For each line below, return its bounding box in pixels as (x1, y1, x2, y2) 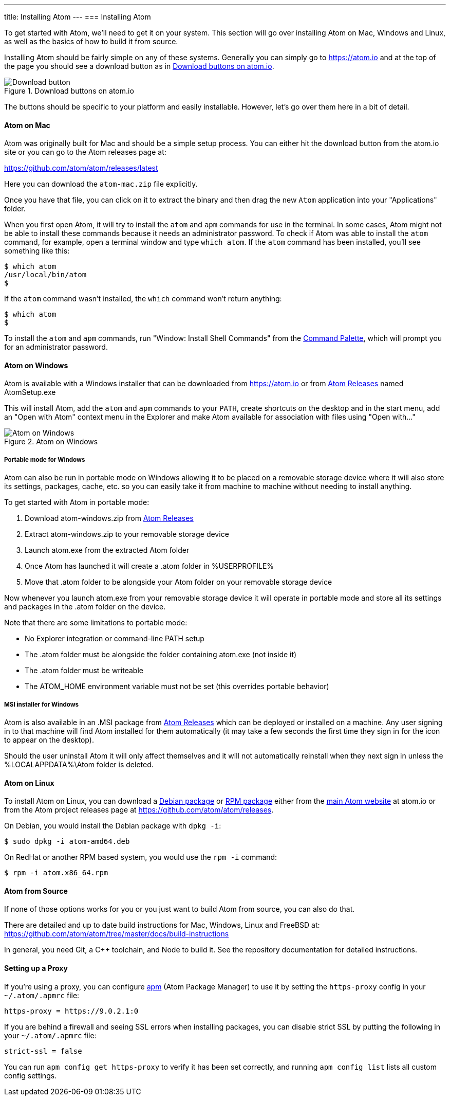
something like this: (4, 246, 70, 256)
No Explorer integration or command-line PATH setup (25, 634, 204, 643)
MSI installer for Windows (4, 700, 79, 708)
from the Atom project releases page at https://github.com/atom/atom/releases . (4, 805, 274, 815)
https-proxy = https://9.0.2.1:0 (4, 1006, 139, 1015)
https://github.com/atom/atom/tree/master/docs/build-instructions (4, 929, 229, 939)
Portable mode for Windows (4, 456, 85, 463)
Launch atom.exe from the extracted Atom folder (25, 546, 190, 555)
